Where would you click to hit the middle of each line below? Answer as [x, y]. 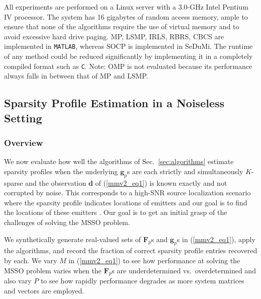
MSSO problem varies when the [53, 270]
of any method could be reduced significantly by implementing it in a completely [128, 56]
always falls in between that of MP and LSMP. [76, 76]
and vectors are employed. [44, 290]
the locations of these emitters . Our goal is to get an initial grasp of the [116, 212]
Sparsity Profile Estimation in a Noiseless [114, 103]
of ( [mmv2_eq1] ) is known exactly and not [161, 182]
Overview [24, 142]
